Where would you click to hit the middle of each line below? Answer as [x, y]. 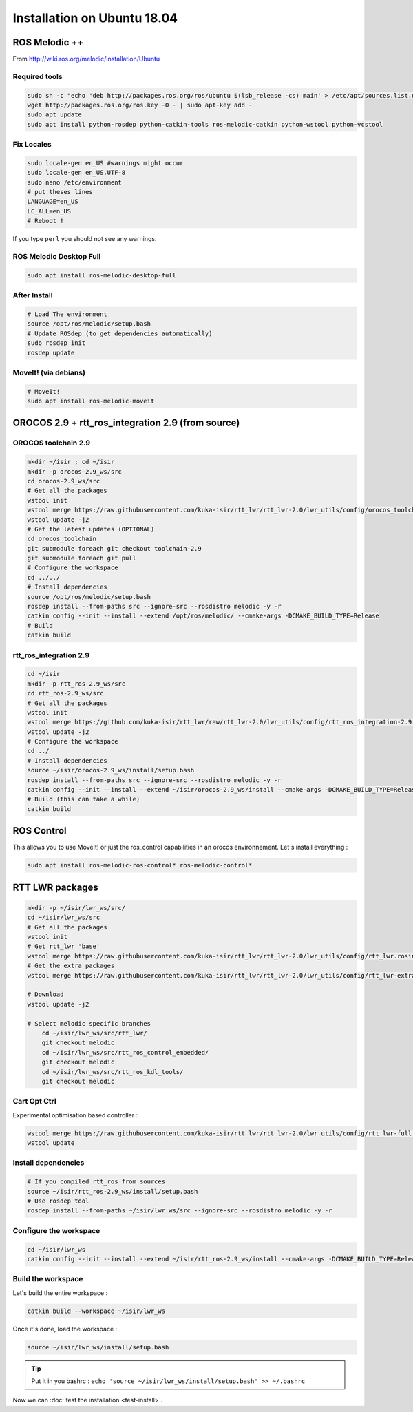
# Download [45, 994]
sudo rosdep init [56, 343]
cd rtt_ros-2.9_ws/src [65, 693]
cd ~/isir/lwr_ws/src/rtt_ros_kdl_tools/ [113, 1072]
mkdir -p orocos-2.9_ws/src [74, 471]
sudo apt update [55, 115]
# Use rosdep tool [58, 1201]
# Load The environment [67, 314]
